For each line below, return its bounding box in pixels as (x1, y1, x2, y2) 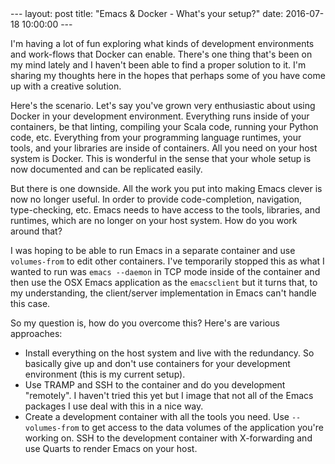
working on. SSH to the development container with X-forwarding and (24, 432, 313, 444)
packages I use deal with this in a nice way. (24, 400, 204, 412)
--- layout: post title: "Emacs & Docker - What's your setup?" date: (10, 8, 284, 19)
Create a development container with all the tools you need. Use (24, 411, 290, 422)
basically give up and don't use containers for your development (24, 358, 291, 369)
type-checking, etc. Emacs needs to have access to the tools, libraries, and (10, 204, 321, 216)
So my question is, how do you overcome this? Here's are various (10, 317, 280, 329)
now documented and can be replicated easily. (10, 163, 203, 175)
